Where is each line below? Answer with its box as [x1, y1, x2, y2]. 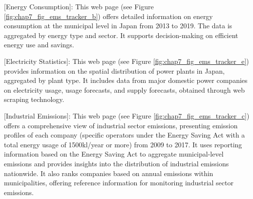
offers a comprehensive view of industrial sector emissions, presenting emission [4, 120, 238, 130]
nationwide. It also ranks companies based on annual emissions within [4, 168, 213, 178]
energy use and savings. [4, 40, 74, 50]
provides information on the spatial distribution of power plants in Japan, [4, 65, 225, 76]
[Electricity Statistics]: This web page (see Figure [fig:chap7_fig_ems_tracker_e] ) [4, 56, 249, 66]
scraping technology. [4, 94, 64, 104]
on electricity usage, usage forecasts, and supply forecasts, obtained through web [4, 84, 245, 95]
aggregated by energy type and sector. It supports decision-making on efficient [4, 30, 238, 40]
